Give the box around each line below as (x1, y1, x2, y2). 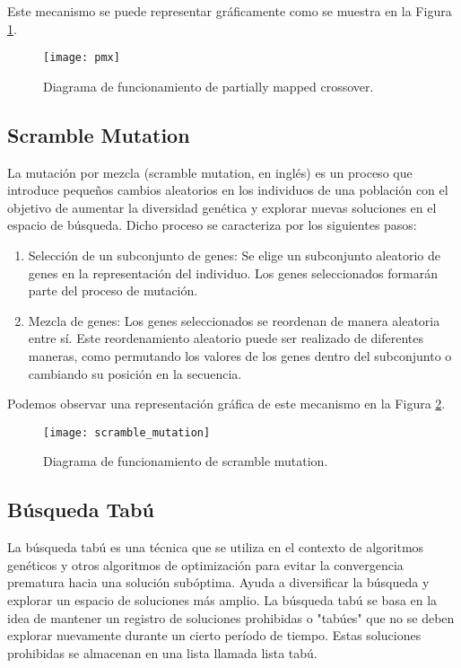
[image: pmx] (43, 51, 120, 65)
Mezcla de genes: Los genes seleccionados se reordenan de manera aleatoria (28, 311, 440, 330)
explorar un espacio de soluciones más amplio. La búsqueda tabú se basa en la (7, 591, 438, 609)
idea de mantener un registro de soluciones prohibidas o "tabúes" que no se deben (7, 608, 455, 627)
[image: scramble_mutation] (43, 426, 211, 439)
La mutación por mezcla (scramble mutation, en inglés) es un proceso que (7, 163, 413, 181)
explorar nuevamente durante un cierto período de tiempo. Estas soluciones (7, 626, 422, 645)
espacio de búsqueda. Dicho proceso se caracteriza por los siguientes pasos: (7, 215, 417, 234)
